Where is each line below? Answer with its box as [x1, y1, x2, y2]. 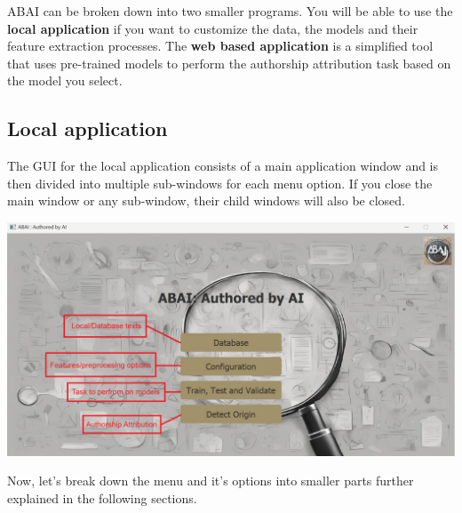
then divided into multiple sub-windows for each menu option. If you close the [7, 173, 433, 192]
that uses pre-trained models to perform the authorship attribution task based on [7, 53, 451, 72]
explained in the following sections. [7, 488, 197, 507]
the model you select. [7, 71, 123, 90]
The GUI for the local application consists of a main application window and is [7, 156, 439, 175]
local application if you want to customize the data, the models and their [7, 19, 418, 37]
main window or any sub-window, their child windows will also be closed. [7, 191, 405, 210]
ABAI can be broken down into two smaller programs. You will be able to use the [7, 2, 453, 20]
